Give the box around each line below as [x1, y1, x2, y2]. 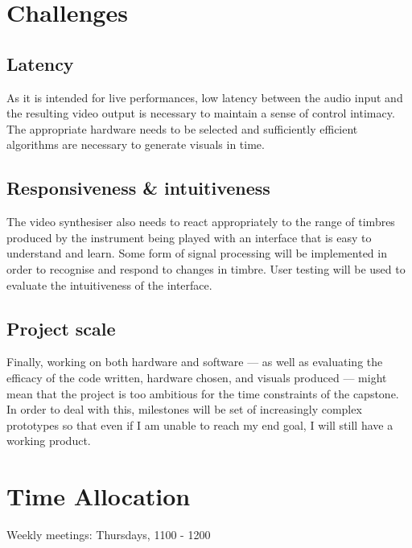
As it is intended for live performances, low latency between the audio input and [6, 89, 403, 105]
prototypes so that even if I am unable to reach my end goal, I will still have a [6, 416, 393, 433]
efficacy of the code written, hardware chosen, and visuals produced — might [6, 369, 387, 385]
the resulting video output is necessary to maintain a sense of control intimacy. [6, 105, 395, 122]
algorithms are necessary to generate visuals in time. [6, 136, 265, 153]
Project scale [6, 315, 116, 340]
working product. [6, 432, 91, 449]
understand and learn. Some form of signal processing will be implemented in [6, 245, 387, 262]
